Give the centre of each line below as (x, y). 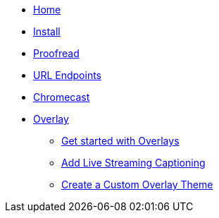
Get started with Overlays (120, 141)
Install (47, 31)
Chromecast (62, 97)
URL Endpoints (68, 75)
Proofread (56, 53)
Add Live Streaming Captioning (133, 163)
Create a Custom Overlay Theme (137, 184)
